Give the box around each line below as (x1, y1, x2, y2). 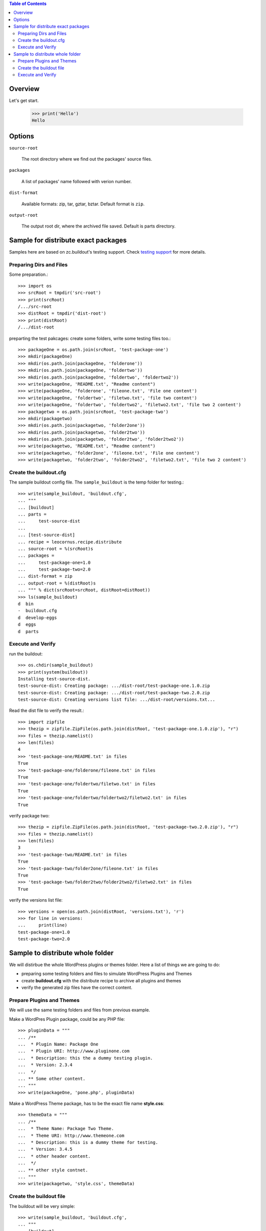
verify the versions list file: (9, 897, 63, 903)
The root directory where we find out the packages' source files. (21, 156, 153, 162)
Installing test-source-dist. (18, 676, 91, 681)
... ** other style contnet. (18, 1167, 88, 1173)
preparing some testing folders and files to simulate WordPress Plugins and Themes (21, 971, 192, 977)
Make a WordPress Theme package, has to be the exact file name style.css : (9, 1101, 165, 1106)
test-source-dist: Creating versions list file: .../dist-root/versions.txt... (18, 697, 215, 703)
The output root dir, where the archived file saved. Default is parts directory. (21, 223, 176, 229)
